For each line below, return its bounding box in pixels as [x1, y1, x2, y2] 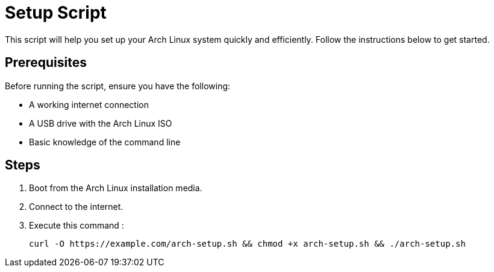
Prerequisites [5, 55, 87, 71]
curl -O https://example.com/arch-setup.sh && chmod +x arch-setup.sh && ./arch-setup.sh [29, 239, 466, 249]
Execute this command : [29, 220, 124, 231]
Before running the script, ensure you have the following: [5, 80, 231, 91]
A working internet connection [29, 99, 149, 110]
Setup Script [5, 2, 107, 23]
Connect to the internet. [29, 201, 123, 212]
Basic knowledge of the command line [29, 136, 181, 147]
